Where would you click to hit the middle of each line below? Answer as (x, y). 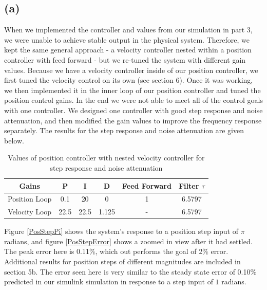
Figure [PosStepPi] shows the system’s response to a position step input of (121, 231)
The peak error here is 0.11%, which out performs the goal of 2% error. (116, 251)
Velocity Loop (30, 212)
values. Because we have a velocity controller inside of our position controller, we (131, 70)
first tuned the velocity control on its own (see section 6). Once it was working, (129, 80)
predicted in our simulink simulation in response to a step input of (109, 282)
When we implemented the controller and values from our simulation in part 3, (128, 30)
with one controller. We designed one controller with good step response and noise (133, 110)
